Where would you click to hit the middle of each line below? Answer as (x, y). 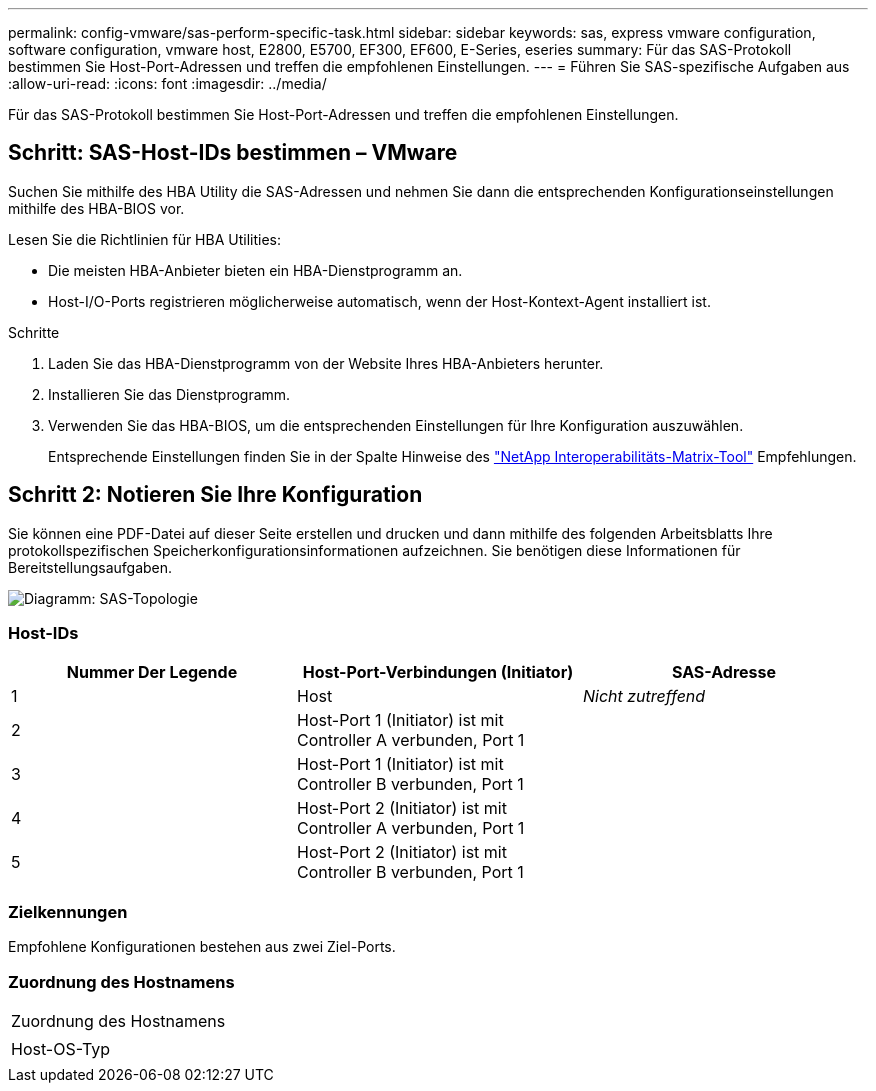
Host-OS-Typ (61, 1048)
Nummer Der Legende (152, 672)
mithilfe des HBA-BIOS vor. (96, 208)
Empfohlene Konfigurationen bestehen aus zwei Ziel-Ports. (202, 947)
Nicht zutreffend (644, 696)
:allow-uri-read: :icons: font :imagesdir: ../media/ (167, 83)
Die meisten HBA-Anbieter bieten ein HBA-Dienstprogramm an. (255, 270)
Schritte (34, 332)
